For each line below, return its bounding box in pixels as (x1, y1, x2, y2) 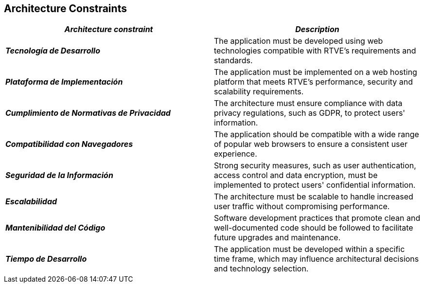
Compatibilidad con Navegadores (5, 139, 133, 149)
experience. (214, 149, 257, 159)
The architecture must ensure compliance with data (214, 98, 403, 108)
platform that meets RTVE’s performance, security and (214, 77, 413, 87)
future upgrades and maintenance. (214, 233, 341, 243)
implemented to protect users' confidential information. (214, 180, 416, 190)
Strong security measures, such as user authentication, (214, 161, 416, 171)
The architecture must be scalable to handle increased (214, 192, 413, 202)
